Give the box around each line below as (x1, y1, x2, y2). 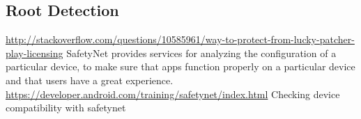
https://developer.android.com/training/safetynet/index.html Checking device (6, 86, 340, 101)
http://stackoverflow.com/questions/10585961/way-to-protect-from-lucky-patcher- (6, 32, 355, 47)
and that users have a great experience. (6, 72, 174, 87)
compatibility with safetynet (6, 100, 126, 115)
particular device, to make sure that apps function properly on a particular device (6, 59, 355, 74)
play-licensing (6, 45, 63, 60)
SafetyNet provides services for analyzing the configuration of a (66, 45, 337, 60)
